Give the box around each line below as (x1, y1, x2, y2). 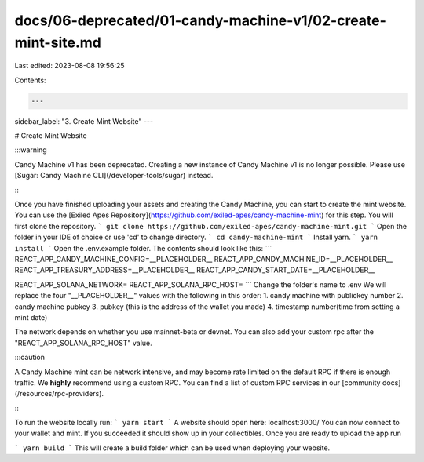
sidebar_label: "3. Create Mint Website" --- (14, 116, 153, 126)
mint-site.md (14, 34, 101, 51)
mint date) (14, 312, 48, 322)
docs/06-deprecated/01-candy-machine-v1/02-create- (14, 12, 386, 29)
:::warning (14, 145, 47, 155)
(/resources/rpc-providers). (14, 389, 104, 398)
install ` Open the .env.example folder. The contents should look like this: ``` (14, 243, 272, 253)
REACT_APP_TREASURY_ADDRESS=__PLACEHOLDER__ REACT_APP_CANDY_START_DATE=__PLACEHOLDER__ (14, 265, 375, 275)
